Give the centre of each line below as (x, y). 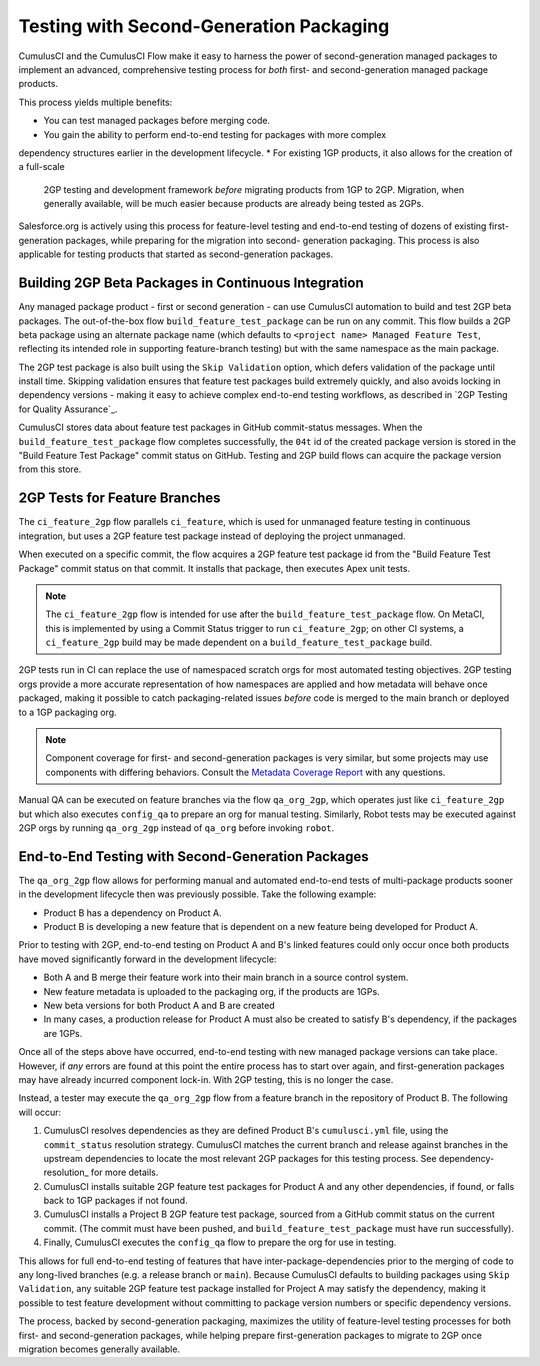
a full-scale (41, 167)
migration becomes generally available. (99, 1349)
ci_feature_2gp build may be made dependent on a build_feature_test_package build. (239, 642)
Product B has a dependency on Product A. (132, 912)
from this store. (50, 469)
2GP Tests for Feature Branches (119, 498)
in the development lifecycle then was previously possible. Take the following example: (197, 894)
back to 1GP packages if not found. (116, 1201)
